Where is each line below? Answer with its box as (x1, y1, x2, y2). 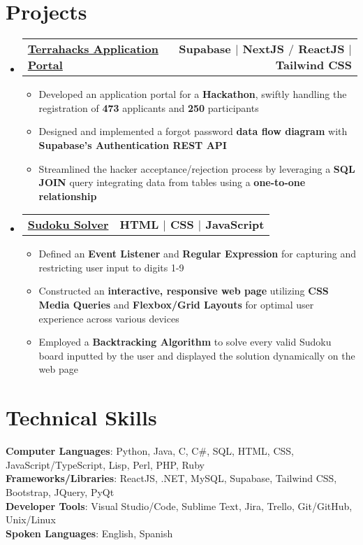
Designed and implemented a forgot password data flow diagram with (38, 124, 348, 139)
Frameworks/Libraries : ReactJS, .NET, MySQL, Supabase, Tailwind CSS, (6, 471, 337, 486)
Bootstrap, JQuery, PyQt (6, 484, 114, 499)
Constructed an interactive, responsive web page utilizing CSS (38, 283, 329, 298)
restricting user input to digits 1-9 (38, 260, 184, 274)
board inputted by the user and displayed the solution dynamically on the (38, 348, 355, 362)
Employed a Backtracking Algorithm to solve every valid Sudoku (38, 334, 332, 349)
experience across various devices (38, 311, 179, 325)
